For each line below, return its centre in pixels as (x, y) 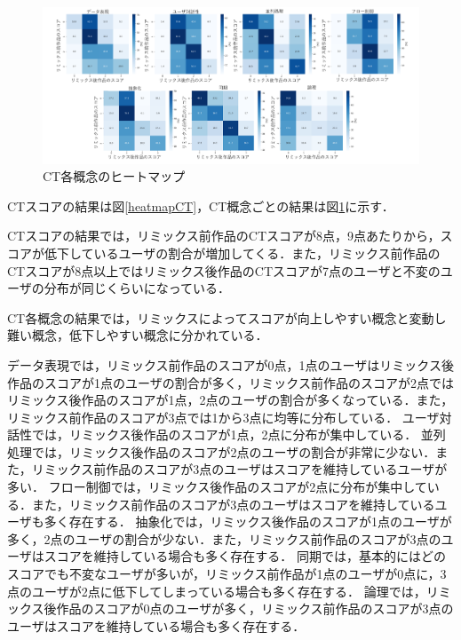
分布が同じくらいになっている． (137, 288)
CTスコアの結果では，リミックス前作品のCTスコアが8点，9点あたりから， (224, 236)
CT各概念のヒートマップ (114, 176)
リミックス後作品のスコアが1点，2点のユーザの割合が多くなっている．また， (230, 400)
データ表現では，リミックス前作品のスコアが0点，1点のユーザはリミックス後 (230, 364)
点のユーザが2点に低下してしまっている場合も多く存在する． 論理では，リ (223, 591)
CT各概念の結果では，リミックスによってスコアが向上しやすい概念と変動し (227, 317)
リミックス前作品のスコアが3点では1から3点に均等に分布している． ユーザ (223, 417)
